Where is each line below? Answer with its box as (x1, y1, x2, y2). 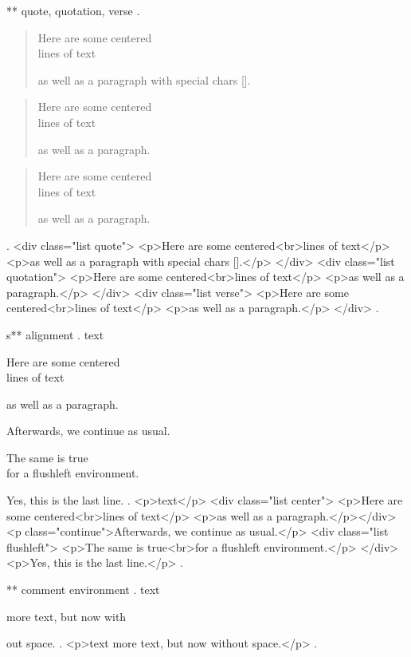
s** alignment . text (6, 326, 104, 342)
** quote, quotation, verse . (6, 2, 140, 18)
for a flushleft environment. (6, 465, 139, 481)
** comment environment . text (6, 581, 160, 598)
